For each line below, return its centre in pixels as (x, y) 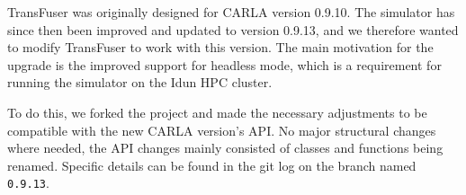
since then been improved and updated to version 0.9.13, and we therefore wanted (233, 29)
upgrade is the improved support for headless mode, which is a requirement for (224, 64)
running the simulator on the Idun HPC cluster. (140, 82)
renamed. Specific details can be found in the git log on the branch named (212, 165)
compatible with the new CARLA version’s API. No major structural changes (222, 130)
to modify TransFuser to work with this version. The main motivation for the (220, 47)
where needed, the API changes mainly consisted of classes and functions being (225, 148)
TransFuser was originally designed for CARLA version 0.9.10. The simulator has (231, 12)
